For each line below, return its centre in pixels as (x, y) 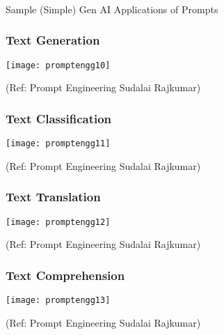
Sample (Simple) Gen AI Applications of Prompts (112, 9)
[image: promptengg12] (58, 222)
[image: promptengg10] (58, 65)
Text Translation (53, 197)
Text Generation (53, 40)
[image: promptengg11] (58, 144)
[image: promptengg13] (58, 301)
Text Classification (59, 118)
